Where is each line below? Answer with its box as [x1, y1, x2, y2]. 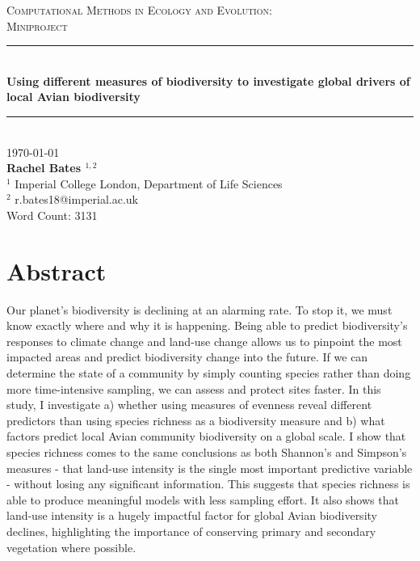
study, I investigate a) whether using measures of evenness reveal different [6, 396, 372, 413]
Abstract [6, 254, 107, 287]
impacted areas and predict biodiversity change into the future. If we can [6, 348, 368, 365]
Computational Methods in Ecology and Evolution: [6, 2, 272, 18]
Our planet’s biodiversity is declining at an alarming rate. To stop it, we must [6, 301, 393, 318]
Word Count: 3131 [6, 206, 98, 223]
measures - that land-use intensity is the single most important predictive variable [6, 459, 413, 476]
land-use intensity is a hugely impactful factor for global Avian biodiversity [6, 507, 377, 524]
